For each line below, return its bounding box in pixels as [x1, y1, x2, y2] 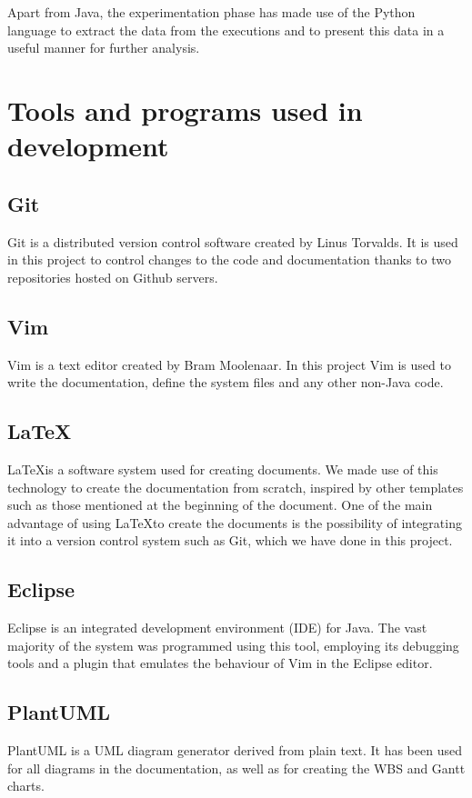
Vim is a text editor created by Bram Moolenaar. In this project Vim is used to [7, 354, 451, 374]
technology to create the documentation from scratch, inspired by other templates [7, 477, 464, 496]
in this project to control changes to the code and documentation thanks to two [7, 250, 451, 269]
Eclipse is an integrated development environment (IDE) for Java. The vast [7, 618, 427, 637]
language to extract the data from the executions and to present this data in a [7, 20, 445, 39]
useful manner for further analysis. [7, 38, 200, 57]
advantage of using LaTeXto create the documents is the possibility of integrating [7, 513, 462, 532]
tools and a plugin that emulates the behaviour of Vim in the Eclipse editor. [7, 653, 433, 673]
